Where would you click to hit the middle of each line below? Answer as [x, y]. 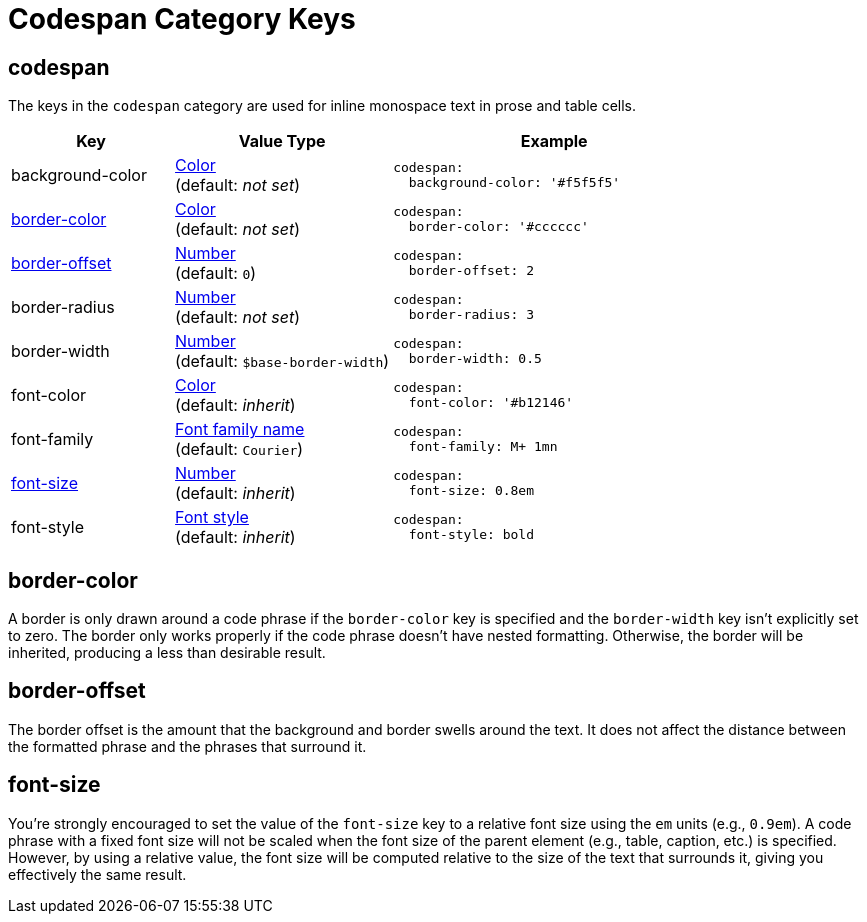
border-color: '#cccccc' [498, 227]
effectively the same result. [97, 874]
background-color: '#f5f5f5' [514, 183]
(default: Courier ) [239, 449]
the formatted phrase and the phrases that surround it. [187, 746]
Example [554, 141]
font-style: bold [471, 535]
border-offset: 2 [471, 271]
